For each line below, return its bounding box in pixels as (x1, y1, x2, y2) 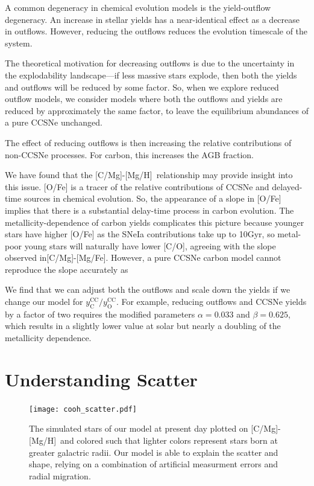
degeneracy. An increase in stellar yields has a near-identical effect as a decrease (5, 13, 300, 25)
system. (5, 36, 33, 49)
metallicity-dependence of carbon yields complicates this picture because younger (5, 216, 304, 228)
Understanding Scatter (5, 366, 198, 391)
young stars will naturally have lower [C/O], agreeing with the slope (24, 239, 276, 252)
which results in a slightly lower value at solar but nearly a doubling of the (5, 319, 281, 332)
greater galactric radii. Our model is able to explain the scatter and (29, 446, 278, 458)
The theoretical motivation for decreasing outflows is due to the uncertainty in (5, 57, 295, 69)
